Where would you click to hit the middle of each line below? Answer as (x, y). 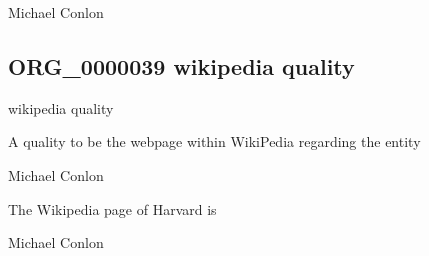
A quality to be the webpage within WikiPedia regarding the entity (214, 141)
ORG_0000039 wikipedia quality (181, 65)
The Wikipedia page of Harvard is (112, 208)
